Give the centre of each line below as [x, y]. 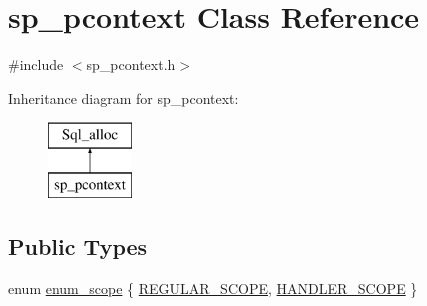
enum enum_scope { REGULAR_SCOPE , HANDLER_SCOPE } [213, 287]
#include [36, 64]
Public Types [78, 245]
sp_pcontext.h [131, 64]
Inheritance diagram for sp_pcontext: [123, 97]
